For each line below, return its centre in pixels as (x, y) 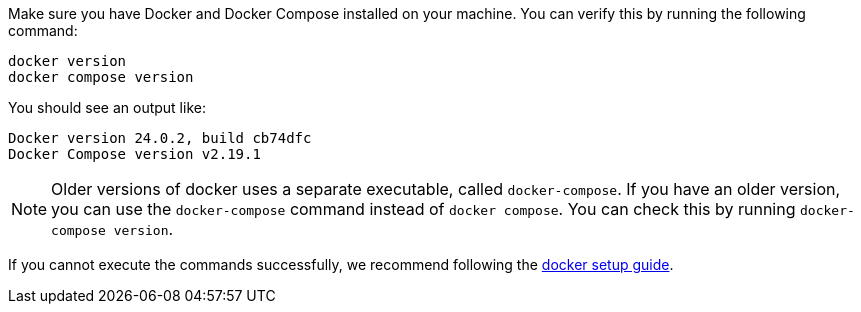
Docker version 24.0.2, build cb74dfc (160, 138)
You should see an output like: (107, 107)
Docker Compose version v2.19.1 (134, 154)
